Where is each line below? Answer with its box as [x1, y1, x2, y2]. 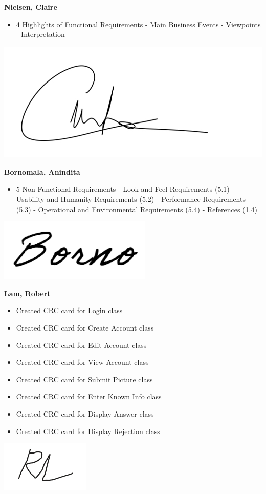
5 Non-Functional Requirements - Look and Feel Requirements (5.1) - [16, 183, 235, 194]
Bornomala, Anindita [4, 166, 80, 177]
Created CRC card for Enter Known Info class [16, 391, 162, 402]
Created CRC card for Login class [16, 305, 123, 316]
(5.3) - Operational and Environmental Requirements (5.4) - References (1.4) [16, 203, 257, 214]
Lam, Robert [4, 287, 51, 298]
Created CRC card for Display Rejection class [16, 425, 160, 436]
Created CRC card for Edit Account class [16, 339, 147, 350]
